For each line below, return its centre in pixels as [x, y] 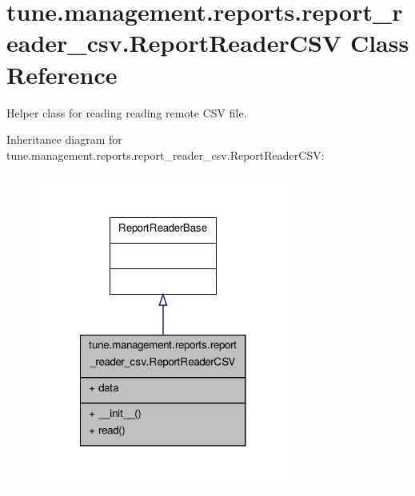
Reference [62, 74]
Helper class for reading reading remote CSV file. [127, 112]
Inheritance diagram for [64, 139]
